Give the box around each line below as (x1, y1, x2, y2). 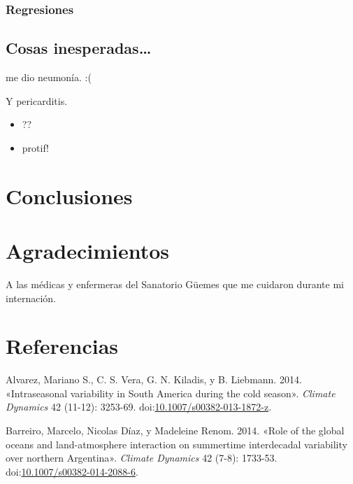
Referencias (6, 332, 119, 360)
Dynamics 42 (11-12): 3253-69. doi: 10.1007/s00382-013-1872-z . (6, 399, 272, 414)
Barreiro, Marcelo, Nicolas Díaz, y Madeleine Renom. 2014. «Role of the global (6, 423, 345, 438)
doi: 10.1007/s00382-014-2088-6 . (6, 464, 138, 478)
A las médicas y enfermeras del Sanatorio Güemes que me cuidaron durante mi (6, 276, 344, 291)
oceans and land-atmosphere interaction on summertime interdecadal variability (6, 436, 347, 451)
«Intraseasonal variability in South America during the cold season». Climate (6, 385, 336, 400)
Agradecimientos (6, 236, 170, 264)
